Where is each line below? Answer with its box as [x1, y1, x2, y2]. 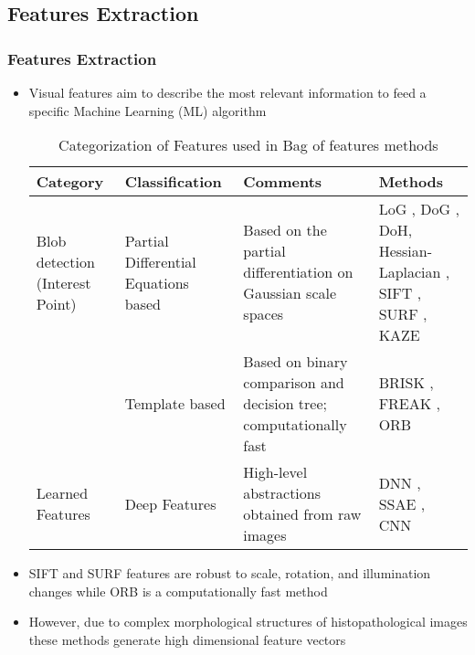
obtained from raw [243, 503, 362, 525]
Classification [124, 171, 222, 193]
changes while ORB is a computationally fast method [28, 581, 328, 600]
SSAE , [378, 492, 426, 514]
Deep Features [124, 492, 216, 514]
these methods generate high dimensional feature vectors [28, 629, 346, 649]
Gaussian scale [243, 282, 337, 304]
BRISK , [378, 372, 434, 394]
